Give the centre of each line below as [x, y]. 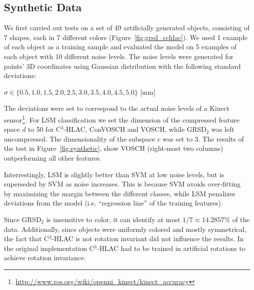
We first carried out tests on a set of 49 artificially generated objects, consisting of [127, 28]
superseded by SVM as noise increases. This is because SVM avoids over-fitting [122, 184]
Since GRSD [23, 219]
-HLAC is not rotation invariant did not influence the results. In [148, 238]
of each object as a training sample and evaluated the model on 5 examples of [120, 47]
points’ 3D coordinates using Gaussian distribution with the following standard [122, 66]
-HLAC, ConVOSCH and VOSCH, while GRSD [135, 129]
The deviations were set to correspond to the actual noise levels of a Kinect [117, 108]
